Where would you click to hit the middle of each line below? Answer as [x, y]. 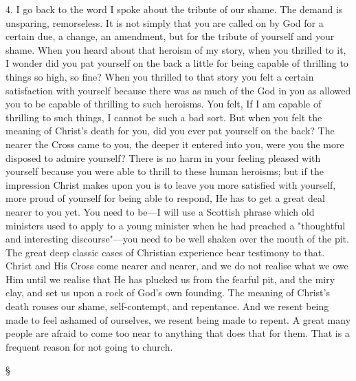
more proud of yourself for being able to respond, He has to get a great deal [165, 198]
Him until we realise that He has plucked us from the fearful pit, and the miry [170, 279]
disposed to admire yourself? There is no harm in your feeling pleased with [163, 157]
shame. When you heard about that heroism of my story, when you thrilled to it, [176, 49]
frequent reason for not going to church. [89, 346]
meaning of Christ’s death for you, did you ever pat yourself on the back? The [170, 131]
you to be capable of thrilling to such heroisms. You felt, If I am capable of [164, 104]
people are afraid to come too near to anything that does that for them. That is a [178, 333]
